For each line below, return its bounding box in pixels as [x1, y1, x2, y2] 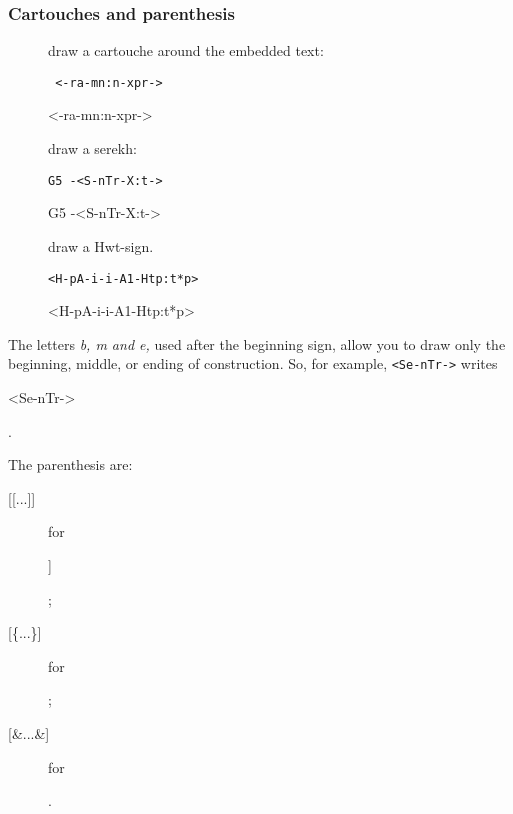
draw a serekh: [48, 138, 137, 159]
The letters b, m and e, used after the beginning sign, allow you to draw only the [8, 333, 506, 354]
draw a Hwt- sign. [48, 235, 154, 256]
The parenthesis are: [8, 454, 133, 475]
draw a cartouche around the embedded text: [48, 40, 324, 61]
